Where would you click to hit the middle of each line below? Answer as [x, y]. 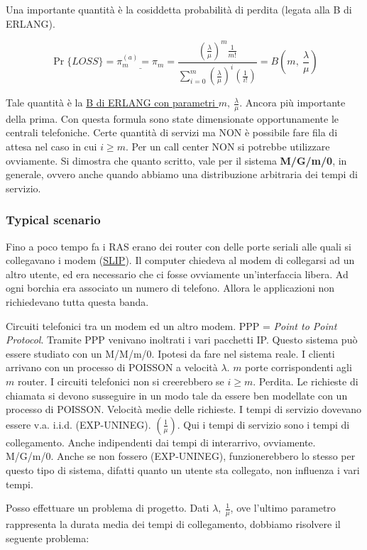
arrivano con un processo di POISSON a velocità [112, 367]
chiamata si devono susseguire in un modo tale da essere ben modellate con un [177, 395]
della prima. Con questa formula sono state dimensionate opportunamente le [172, 118]
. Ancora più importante [292, 103]
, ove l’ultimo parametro [283, 508]
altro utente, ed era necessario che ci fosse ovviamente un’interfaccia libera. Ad [177, 274]
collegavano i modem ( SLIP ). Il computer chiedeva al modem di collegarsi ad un [180, 260]
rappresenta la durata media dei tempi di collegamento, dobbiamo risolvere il [173, 524]
